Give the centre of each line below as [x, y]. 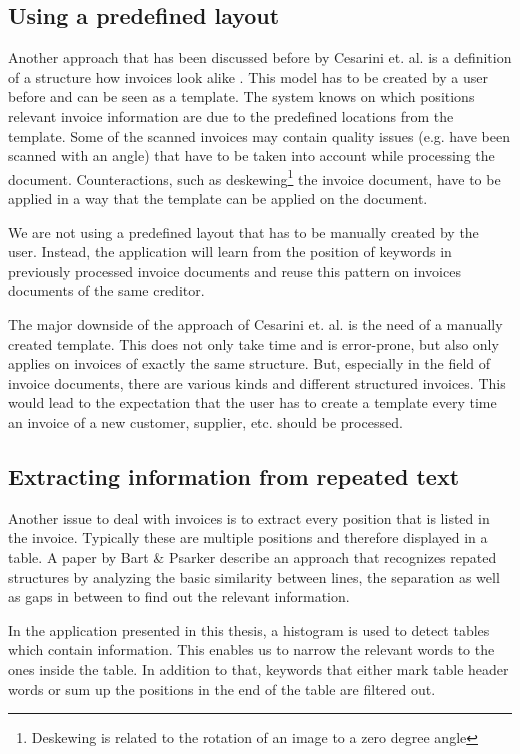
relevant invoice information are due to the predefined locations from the [231, 115]
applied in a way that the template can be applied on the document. [218, 198]
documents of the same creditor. [106, 290]
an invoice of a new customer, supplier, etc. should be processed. [205, 421]
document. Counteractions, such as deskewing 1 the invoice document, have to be [254, 177]
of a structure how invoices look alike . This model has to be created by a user [248, 76]
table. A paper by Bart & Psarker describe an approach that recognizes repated [252, 556]
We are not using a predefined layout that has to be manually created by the [243, 231]
